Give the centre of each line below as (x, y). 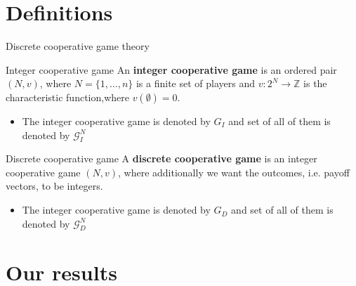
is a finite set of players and (195, 83)
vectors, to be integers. (54, 186)
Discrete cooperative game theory (78, 46)
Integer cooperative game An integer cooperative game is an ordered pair (171, 69)
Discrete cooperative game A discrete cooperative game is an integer (161, 158)
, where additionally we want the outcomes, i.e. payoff (234, 172)
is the (315, 83)
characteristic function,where (67, 97)
